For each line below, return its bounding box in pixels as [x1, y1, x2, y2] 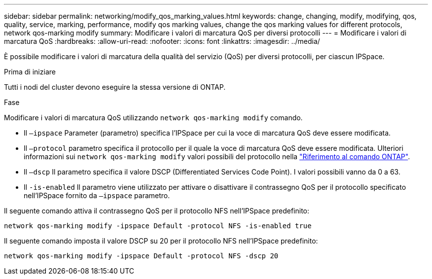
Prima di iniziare [4, 68, 56, 76]
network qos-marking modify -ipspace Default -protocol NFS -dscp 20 [4, 252, 279, 260]
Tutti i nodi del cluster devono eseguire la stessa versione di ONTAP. [4, 83, 226, 91]
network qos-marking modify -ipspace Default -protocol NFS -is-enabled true [4, 222, 312, 230]
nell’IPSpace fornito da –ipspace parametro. [24, 191, 170, 200]
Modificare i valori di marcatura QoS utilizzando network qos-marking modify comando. [4, 113, 303, 122]
